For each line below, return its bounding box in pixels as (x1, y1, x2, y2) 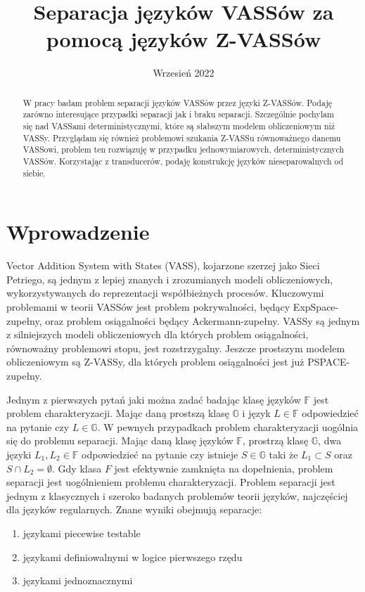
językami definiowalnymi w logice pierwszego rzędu (23, 549, 243, 564)
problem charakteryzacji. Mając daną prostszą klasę (6, 406, 229, 420)
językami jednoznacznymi (23, 573, 133, 588)
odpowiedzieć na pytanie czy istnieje (82, 446, 238, 461)
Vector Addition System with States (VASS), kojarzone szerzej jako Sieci (6, 258, 320, 273)
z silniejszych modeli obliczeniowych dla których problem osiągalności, (6, 327, 309, 342)
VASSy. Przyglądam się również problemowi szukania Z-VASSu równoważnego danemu (23, 131, 341, 143)
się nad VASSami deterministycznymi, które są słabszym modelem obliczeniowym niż (23, 120, 335, 132)
